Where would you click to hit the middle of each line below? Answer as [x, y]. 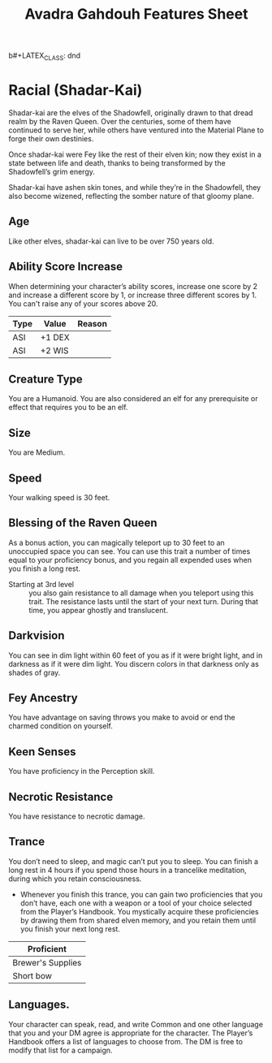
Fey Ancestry [43, 698]
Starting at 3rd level [41, 584]
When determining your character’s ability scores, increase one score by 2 [133, 286]
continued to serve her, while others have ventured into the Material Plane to [136, 130]
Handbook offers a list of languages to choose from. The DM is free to [126, 1041]
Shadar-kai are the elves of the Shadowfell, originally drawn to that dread [131, 112]
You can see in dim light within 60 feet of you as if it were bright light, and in [136, 655]
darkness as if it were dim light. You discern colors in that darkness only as [134, 663]
